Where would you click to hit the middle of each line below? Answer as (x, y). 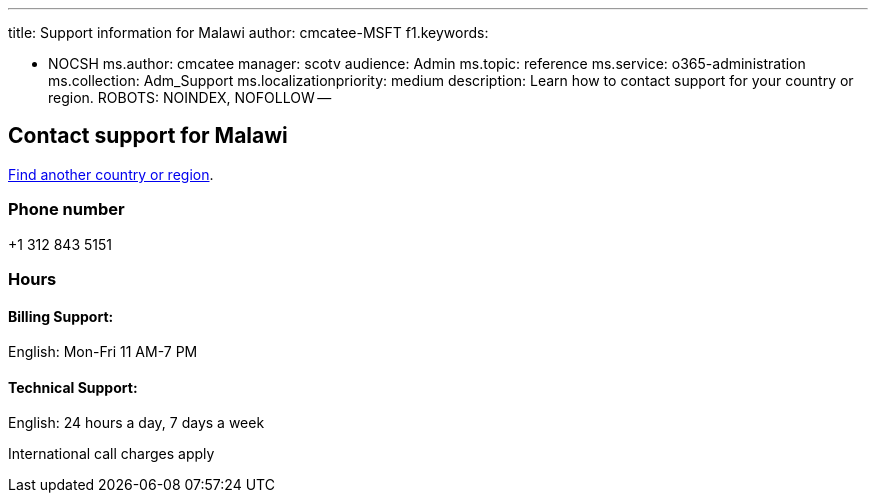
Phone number (66, 209)
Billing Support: (61, 316)
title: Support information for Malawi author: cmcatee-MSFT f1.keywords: (248, 32)
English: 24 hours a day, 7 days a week (136, 423)
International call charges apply (111, 454)
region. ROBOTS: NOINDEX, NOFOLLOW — (190, 97)
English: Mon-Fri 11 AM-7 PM (103, 352)
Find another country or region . (111, 174)
